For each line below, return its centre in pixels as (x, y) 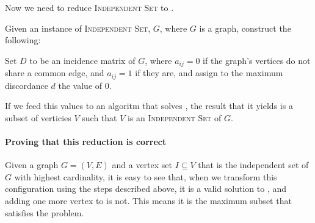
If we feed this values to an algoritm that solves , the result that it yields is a (149, 106)
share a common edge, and (55, 73)
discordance (27, 85)
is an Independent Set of (175, 117)
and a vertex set (142, 165)
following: (23, 40)
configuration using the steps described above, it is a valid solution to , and (146, 189)
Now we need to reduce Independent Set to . (89, 7)
